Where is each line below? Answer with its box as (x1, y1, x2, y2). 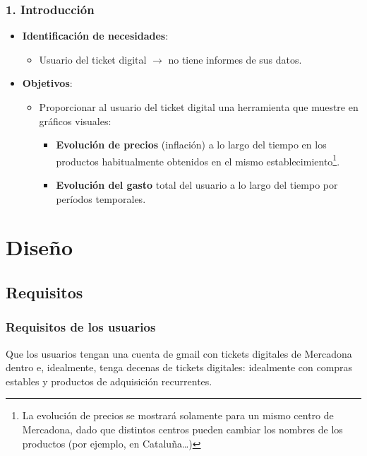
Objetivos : (22, 76, 73, 90)
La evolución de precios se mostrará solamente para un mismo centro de (22, 408, 334, 423)
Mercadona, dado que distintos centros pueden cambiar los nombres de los (22, 421, 343, 436)
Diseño (6, 233, 73, 262)
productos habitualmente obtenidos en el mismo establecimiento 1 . (56, 151, 340, 168)
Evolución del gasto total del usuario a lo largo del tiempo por (56, 177, 338, 192)
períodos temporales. (56, 191, 146, 206)
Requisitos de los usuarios (6, 318, 156, 336)
